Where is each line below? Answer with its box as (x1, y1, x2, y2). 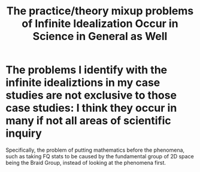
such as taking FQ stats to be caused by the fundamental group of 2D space (5, 152, 194, 159)
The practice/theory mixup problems (6, 4, 194, 18)
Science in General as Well (32, 30, 168, 43)
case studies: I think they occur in (5, 102, 177, 115)
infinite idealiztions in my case (5, 76, 160, 90)
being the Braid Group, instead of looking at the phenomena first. (5, 159, 166, 166)
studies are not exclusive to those (5, 88, 177, 102)
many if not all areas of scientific (5, 114, 171, 128)
